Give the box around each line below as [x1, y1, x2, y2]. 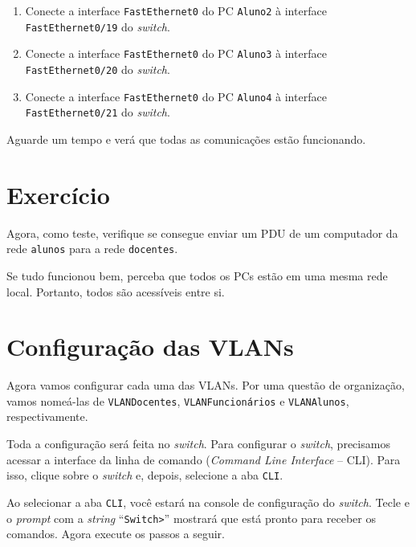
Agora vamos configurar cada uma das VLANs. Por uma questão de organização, [6, 377, 405, 394]
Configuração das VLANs [6, 330, 294, 363]
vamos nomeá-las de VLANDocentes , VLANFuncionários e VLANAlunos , [6, 392, 349, 409]
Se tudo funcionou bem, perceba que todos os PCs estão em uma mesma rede [6, 267, 388, 284]
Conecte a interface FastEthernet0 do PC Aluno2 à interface [25, 2, 327, 18]
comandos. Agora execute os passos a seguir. [6, 525, 225, 542]
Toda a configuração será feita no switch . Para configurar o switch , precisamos [6, 435, 390, 452]
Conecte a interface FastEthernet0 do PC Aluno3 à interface [25, 45, 327, 62]
